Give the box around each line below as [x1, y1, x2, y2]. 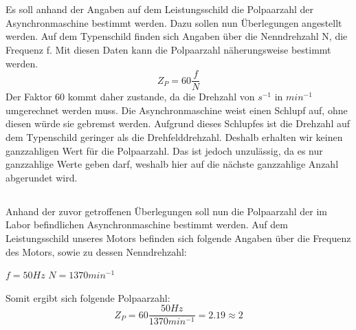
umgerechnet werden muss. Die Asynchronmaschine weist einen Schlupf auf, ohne [5, 102, 348, 117]
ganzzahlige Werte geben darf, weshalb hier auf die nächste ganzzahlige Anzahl [5, 157, 339, 171]
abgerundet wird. [5, 170, 78, 184]
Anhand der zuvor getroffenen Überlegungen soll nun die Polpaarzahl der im [5, 203, 327, 218]
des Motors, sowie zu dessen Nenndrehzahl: [5, 244, 187, 258]
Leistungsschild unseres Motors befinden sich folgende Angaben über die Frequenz [5, 230, 351, 245]
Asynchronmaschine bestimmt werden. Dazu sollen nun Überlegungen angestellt [5, 15, 342, 30]
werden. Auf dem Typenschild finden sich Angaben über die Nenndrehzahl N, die [5, 29, 348, 43]
